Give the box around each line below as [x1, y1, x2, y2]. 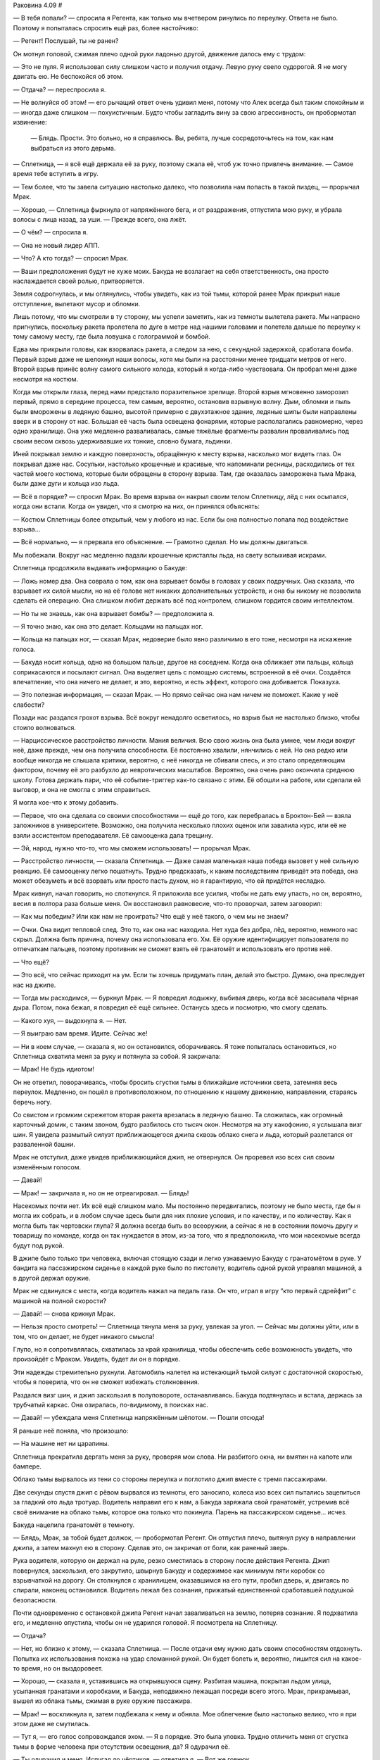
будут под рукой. [13, 1241, 65, 1250]
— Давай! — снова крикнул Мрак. [13, 1309, 115, 1318]
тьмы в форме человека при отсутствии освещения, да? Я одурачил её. [13, 1742, 230, 1751]
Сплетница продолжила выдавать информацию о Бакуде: [13, 564, 188, 572]
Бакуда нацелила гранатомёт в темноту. [13, 1521, 135, 1529]
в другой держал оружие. [13, 1274, 91, 1282]
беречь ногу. [13, 1098, 52, 1106]
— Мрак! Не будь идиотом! [13, 1065, 95, 1074]
